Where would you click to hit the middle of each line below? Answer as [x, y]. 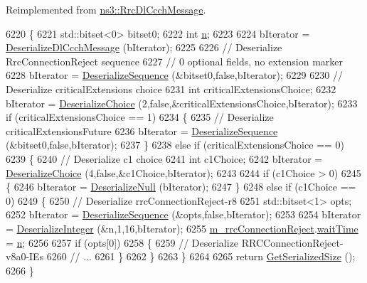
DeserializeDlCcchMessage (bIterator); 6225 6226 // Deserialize [144, 47]
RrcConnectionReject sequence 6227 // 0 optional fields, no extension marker [174, 61]
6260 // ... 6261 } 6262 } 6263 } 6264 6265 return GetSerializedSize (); [201, 256]
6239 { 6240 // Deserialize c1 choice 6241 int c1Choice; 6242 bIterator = [164, 158]
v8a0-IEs [25, 256]
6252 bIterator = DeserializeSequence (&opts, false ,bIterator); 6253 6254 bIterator [183, 214]
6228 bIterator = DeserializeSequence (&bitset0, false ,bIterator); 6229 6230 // [174, 75]
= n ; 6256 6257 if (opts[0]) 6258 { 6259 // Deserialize [122, 242]
